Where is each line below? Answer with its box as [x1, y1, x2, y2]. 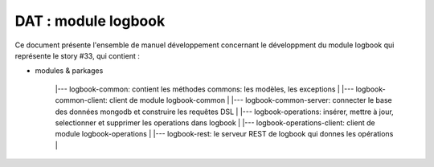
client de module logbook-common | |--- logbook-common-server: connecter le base [108, 96, 393, 105]
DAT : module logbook [14, 12, 166, 30]
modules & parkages [35, 66, 104, 75]
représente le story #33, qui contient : [14, 51, 140, 60]
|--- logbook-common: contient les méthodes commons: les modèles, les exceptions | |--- [55, 84, 354, 94]
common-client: [55, 96, 108, 105]
